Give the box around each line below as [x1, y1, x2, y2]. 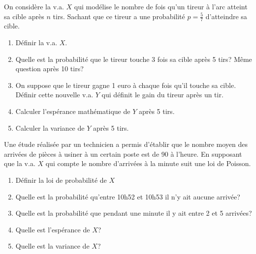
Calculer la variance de [15, 122, 85, 133]
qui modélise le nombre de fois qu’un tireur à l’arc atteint [74, 1, 248, 11]
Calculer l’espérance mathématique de [15, 106, 130, 116]
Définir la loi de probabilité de [15, 174, 107, 185]
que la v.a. [4, 158, 35, 169]
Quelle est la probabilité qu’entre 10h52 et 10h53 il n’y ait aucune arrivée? [15, 191, 240, 201]
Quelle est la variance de [15, 241, 90, 251]
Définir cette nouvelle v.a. [15, 89, 94, 100]
